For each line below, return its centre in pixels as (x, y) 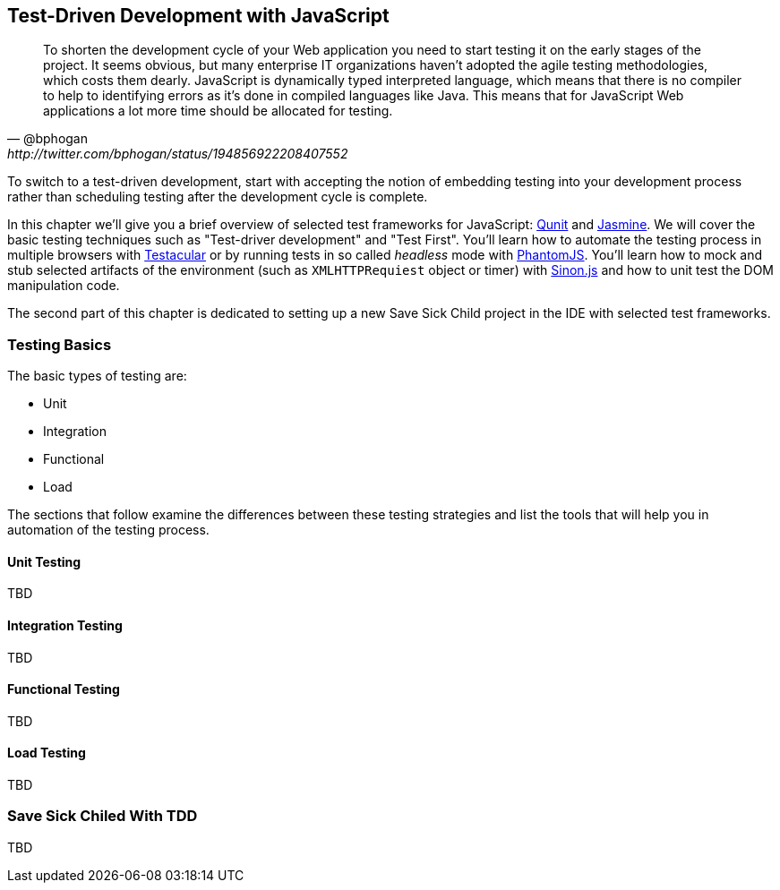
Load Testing (47, 753)
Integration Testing (65, 625)
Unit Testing (44, 561)
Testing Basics (60, 344)
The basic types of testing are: (97, 376)
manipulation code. (64, 286)
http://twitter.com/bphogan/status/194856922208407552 (178, 154)
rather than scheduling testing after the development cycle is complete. (218, 197)
